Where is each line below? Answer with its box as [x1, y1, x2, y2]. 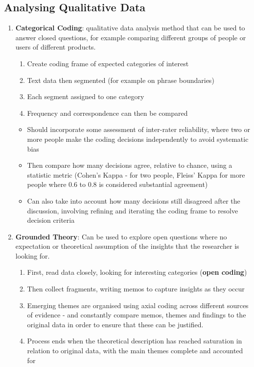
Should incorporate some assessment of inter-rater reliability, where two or [27, 124, 250, 134]
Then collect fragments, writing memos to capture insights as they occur [27, 284, 245, 294]
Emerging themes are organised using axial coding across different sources [27, 300, 249, 310]
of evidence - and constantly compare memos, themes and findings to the [27, 310, 246, 320]
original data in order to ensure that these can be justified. [27, 319, 204, 329]
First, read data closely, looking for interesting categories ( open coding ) [27, 267, 247, 277]
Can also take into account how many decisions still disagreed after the [27, 195, 240, 206]
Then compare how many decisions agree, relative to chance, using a [27, 160, 232, 170]
